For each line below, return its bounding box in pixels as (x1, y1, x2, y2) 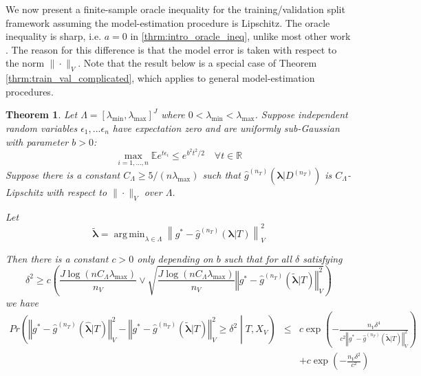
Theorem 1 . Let (6, 107, 78, 122)
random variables (6, 120, 78, 135)
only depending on (137, 251, 213, 265)
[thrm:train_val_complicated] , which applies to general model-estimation (6, 71, 315, 85)
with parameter (6, 134, 69, 148)
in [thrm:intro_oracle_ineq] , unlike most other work (130, 29, 351, 43)
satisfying (303, 251, 343, 265)
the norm (6, 56, 45, 70)
